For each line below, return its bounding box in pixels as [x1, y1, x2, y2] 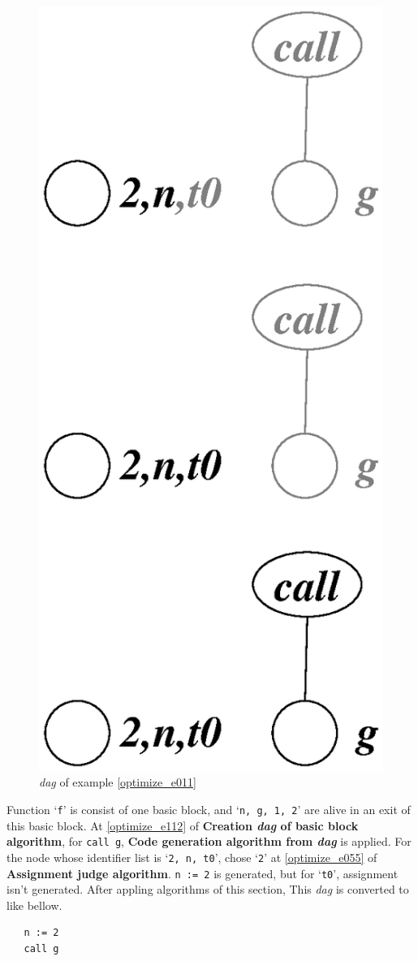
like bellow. [6, 896, 62, 913]
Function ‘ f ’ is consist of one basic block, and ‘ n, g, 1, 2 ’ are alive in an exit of [6, 801, 411, 817]
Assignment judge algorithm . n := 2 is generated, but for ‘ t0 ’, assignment [6, 864, 399, 881]
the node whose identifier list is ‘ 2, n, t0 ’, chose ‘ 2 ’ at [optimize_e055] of [6, 848, 377, 865]
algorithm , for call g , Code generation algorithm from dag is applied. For [6, 833, 412, 850]
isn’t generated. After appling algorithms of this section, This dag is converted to [6, 881, 409, 898]
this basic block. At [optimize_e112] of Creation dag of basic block [6, 817, 359, 834]
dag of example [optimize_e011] [39, 774, 196, 791]
